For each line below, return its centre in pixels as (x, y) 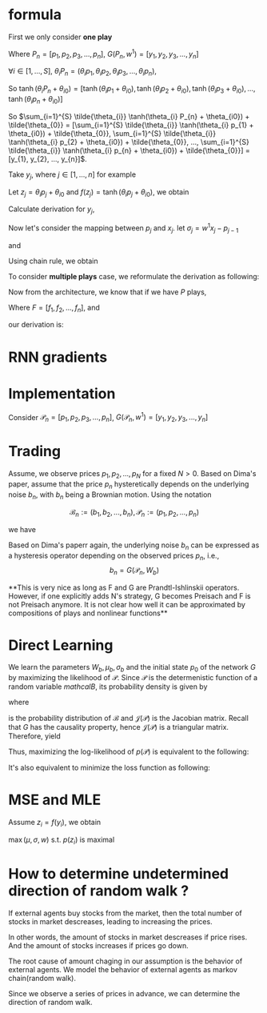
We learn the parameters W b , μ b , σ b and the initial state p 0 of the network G (132, 668)
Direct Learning (61, 645)
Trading (35, 452)
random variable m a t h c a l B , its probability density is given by (108, 687)
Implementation (62, 393)
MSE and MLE (55, 800)
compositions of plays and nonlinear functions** (88, 613)
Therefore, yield (35, 736)
